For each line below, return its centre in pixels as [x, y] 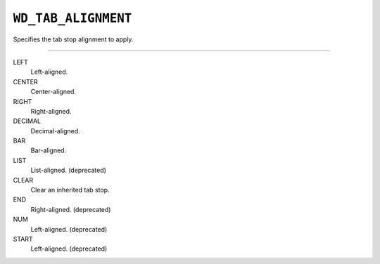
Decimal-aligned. [55, 131]
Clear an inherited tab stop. [70, 190]
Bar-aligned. [49, 150]
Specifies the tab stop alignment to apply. [73, 39]
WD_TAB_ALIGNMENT [72, 18]
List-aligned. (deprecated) [69, 170]
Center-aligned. [53, 92]
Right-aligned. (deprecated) [71, 209]
